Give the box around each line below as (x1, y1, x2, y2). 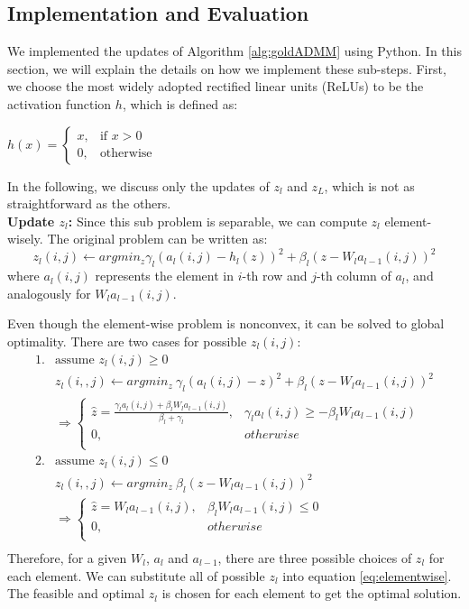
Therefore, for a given (7, 549, 127, 567)
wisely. (7, 229, 43, 248)
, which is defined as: (122, 94, 238, 113)
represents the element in (95, 266, 234, 285)
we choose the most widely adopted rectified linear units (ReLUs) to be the (7, 77, 424, 96)
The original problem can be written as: (47, 229, 268, 248)
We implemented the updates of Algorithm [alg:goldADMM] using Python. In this (7, 42, 462, 60)
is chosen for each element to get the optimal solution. (161, 584, 462, 603)
